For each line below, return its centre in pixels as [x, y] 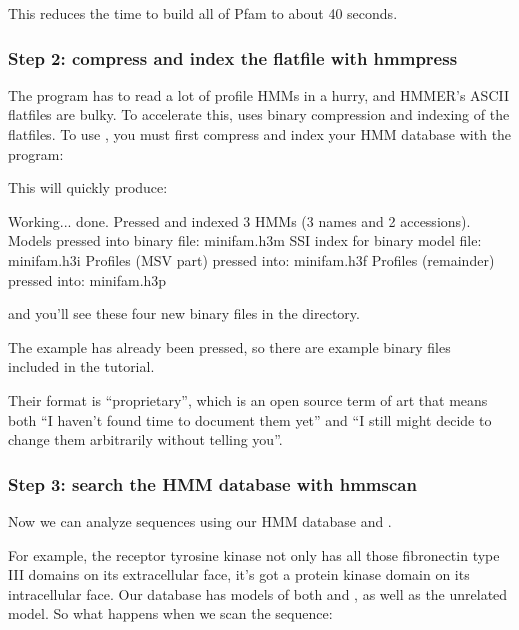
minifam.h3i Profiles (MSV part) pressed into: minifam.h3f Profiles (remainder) [251, 259]
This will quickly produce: [88, 187]
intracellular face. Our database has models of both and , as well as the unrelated [258, 593]
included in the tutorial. [81, 366]
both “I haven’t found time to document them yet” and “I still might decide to [250, 419]
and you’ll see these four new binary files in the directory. [184, 313]
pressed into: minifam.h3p [87, 279]
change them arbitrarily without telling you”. [145, 439]
